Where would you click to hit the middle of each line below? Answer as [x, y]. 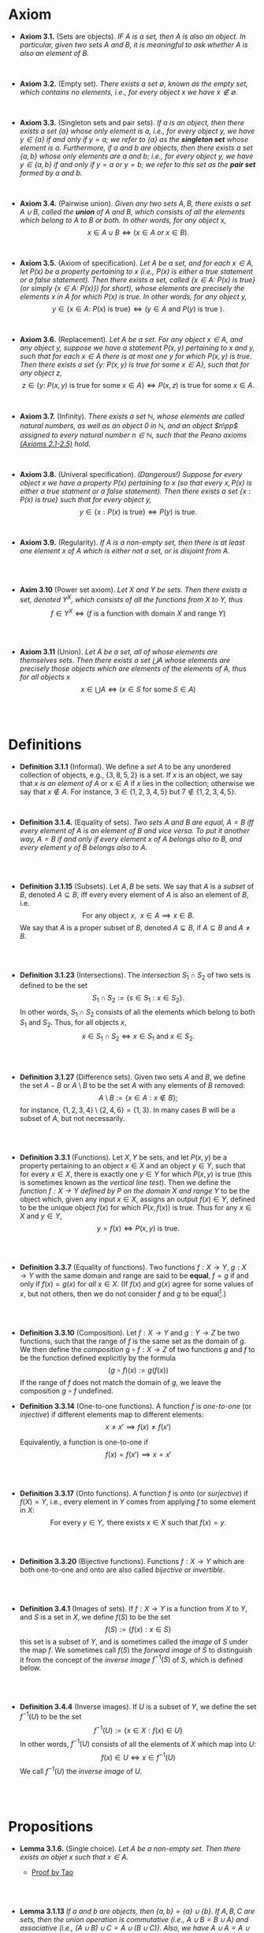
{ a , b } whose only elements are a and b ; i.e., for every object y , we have [136, 156]
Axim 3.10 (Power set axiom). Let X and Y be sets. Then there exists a [133, 590]
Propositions [51, 1826]
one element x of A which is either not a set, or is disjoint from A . [125, 550]
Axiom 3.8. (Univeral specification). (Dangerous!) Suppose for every [131, 474]
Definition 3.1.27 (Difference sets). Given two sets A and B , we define [132, 1077]
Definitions [45, 745]
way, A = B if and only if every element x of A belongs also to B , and [131, 839]
